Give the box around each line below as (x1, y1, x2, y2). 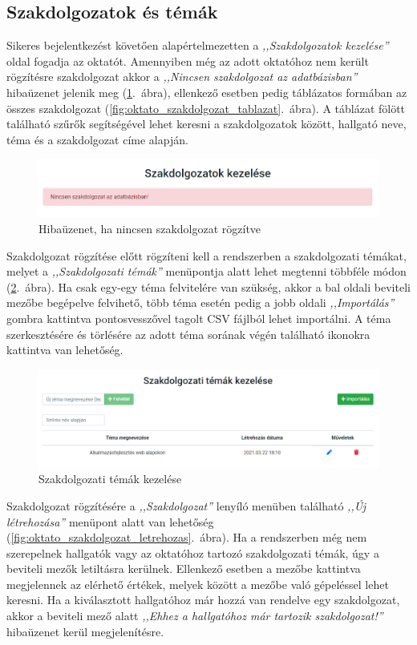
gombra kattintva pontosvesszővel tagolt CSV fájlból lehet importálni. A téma (6, 309, 391, 326)
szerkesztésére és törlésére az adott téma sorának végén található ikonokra (6, 325, 370, 342)
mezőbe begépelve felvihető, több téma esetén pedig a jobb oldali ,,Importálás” (6, 294, 395, 311)
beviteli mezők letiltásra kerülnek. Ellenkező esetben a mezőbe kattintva (6, 560, 361, 577)
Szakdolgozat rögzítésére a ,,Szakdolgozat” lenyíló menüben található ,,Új (6, 497, 366, 514)
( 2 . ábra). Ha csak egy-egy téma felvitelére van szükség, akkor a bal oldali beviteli (6, 278, 411, 295)
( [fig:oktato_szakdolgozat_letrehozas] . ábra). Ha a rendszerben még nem (6, 529, 367, 546)
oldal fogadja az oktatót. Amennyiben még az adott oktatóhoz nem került (6, 52, 369, 69)
